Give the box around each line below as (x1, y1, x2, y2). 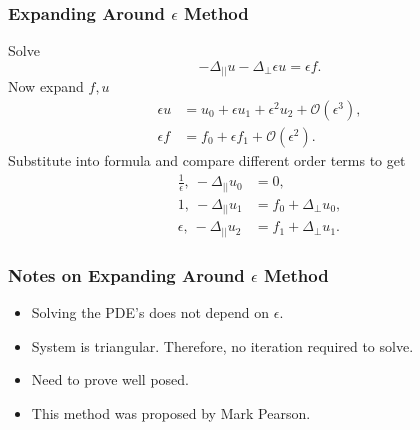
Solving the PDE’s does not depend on (31, 301, 270, 322)
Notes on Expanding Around (8, 262, 245, 287)
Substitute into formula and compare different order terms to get (8, 149, 406, 170)
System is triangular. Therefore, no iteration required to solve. (31, 335, 414, 356)
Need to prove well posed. (31, 369, 190, 390)
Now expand (8, 76, 84, 97)
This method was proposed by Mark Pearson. (31, 402, 311, 423)
